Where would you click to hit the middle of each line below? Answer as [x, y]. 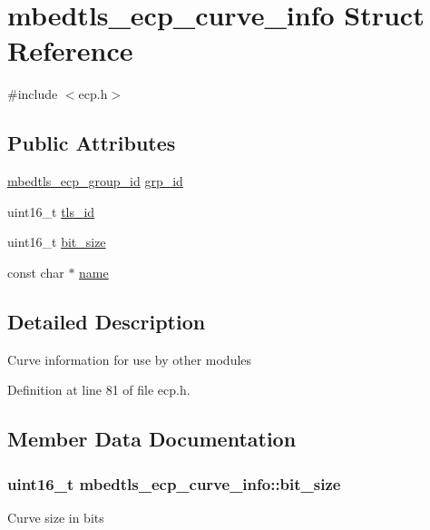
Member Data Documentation [152, 439]
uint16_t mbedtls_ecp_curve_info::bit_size [174, 483]
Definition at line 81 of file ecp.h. [99, 390]
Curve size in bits [56, 517]
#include [33, 94]
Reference [70, 50]
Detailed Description [107, 321]
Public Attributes [92, 143]
